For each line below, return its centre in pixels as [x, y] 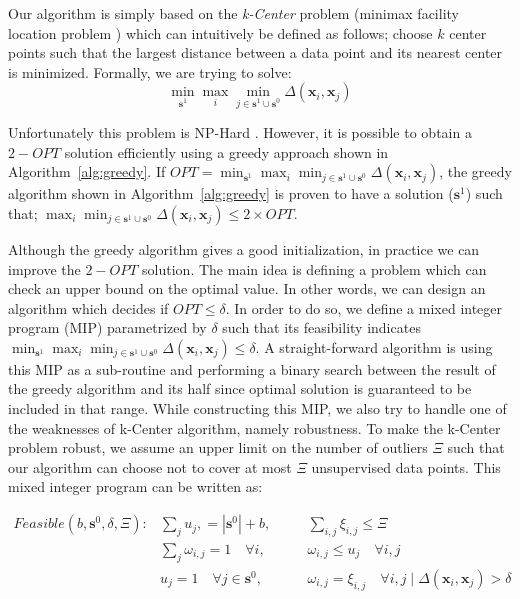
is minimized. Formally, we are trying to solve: [150, 71]
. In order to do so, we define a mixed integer [364, 307]
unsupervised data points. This [406, 466]
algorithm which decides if [88, 307]
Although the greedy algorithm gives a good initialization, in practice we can [244, 248]
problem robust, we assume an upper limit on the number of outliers [218, 447]
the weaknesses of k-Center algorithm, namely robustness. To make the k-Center [254, 427]
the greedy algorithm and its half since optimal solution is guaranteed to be [240, 388]
